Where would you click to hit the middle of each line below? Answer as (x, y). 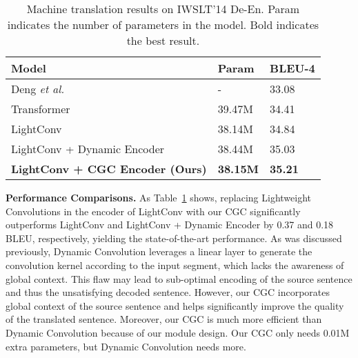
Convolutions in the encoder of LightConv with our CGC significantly (153, 211)
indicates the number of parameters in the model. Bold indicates (163, 24)
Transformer (41, 109)
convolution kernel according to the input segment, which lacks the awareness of (175, 265)
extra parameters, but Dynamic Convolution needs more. (126, 346)
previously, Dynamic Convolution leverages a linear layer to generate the (159, 251)
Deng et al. (38, 89)
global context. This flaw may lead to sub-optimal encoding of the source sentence (179, 278)
